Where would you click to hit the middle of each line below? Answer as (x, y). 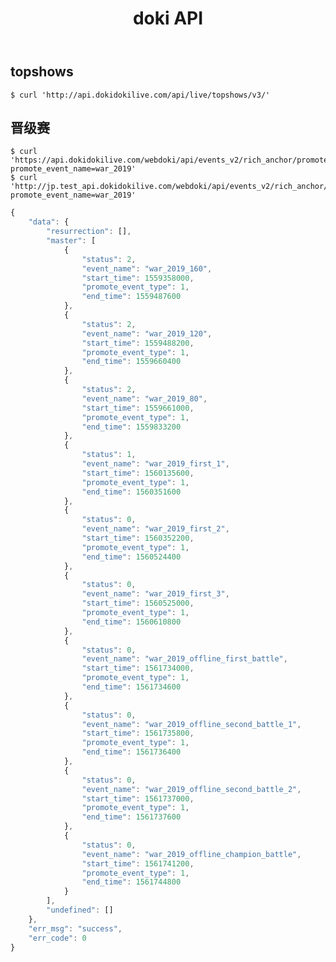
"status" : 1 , (109, 455)
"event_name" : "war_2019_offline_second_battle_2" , (191, 789)
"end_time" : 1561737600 (131, 817)
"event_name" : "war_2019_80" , (144, 398)
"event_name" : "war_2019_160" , (147, 268)
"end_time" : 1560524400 (131, 557)
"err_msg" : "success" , (75, 928)
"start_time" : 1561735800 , (138, 733)
